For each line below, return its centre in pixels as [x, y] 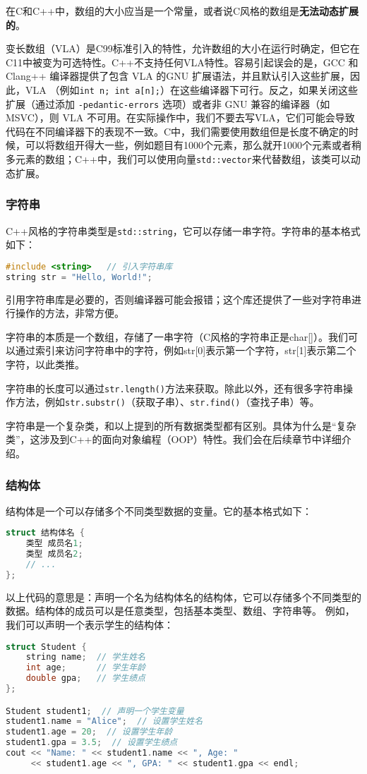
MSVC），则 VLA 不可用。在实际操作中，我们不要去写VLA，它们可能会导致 [180, 117]
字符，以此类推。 [45, 364]
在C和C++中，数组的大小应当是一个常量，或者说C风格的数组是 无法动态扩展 [182, 11]
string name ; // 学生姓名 [85, 657]
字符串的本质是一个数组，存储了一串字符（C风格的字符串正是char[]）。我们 [177, 336]
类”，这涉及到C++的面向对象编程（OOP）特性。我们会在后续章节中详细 [174, 439]
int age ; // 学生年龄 [85, 668]
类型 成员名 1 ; [54, 544]
